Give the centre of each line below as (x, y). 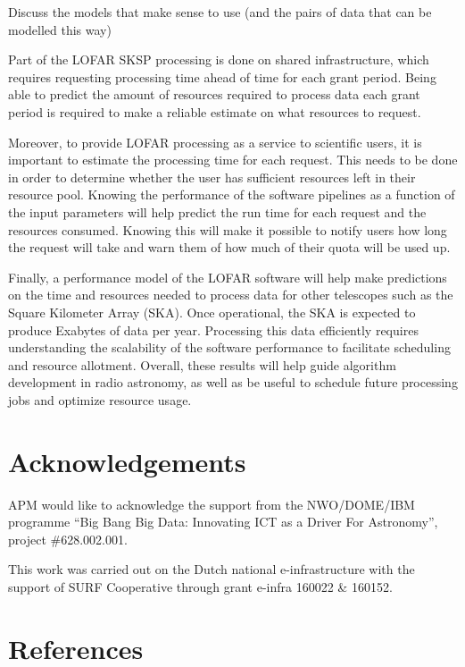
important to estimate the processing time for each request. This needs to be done (233, 160)
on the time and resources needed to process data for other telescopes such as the (231, 295)
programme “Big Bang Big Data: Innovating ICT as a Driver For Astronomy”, (223, 522)
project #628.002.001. (68, 539)
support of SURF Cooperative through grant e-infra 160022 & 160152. (200, 586)
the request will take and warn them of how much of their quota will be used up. (229, 247)
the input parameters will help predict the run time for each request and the (217, 211)
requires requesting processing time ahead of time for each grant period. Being (222, 76)
